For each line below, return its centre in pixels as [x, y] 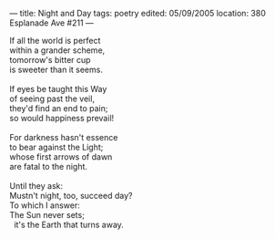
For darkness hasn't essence [64, 137]
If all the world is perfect [55, 41]
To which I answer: [45, 205]
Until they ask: [36, 186]
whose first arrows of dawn [61, 157]
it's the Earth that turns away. [69, 224]
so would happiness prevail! [62, 118]
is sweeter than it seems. [56, 69]
